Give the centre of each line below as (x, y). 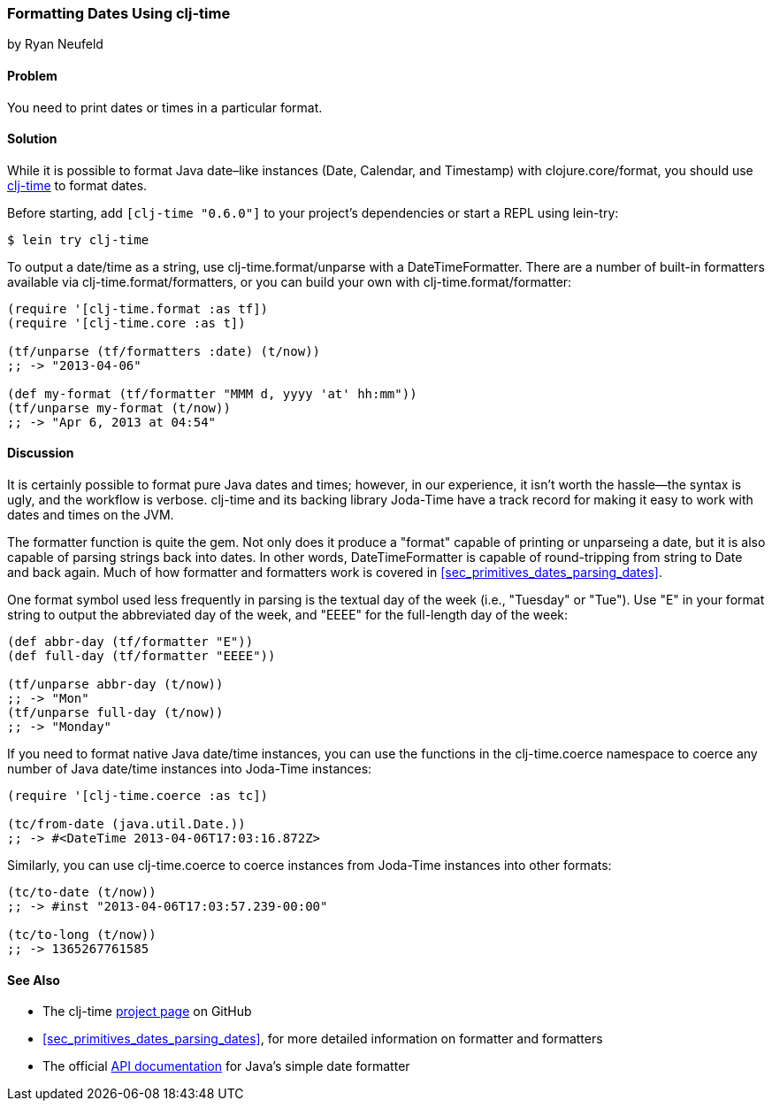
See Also (34, 980)
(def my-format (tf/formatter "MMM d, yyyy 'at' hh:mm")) (212, 393)
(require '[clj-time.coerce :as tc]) (138, 796)
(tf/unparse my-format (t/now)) (119, 408)
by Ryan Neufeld (55, 44)
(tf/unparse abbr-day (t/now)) (115, 685)
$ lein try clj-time (78, 239)
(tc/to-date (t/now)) (82, 893)
